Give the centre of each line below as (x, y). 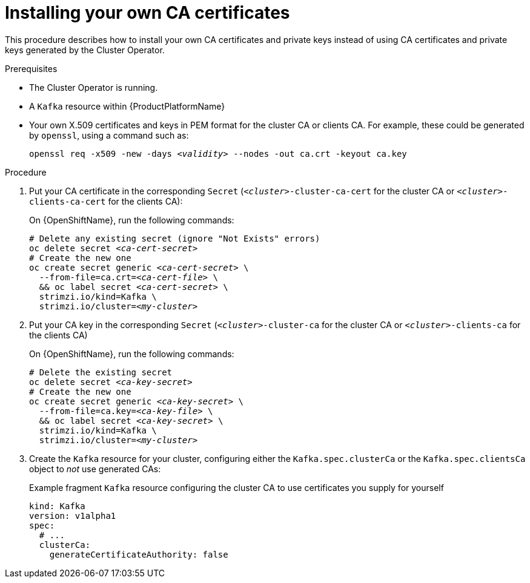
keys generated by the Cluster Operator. (85, 50)
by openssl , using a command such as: (109, 135)
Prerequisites (31, 68)
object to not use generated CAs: (95, 469)
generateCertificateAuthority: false (139, 554)
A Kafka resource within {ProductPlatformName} (127, 106)
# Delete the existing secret (101, 372)
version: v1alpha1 (73, 515)
